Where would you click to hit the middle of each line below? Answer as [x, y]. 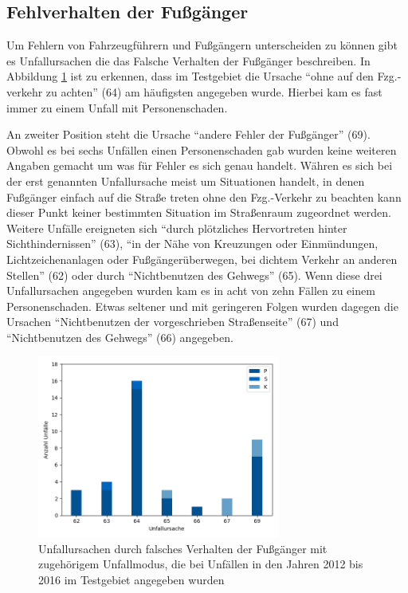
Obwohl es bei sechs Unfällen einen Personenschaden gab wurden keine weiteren [202, 149]
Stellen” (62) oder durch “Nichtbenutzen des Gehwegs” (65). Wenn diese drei [194, 275]
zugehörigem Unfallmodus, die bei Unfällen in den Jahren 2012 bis [201, 564]
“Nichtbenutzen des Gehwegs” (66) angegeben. [120, 337]
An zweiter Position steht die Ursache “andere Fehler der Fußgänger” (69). [188, 134]
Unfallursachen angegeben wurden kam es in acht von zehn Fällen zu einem [191, 291]
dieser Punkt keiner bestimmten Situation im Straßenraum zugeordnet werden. [199, 212]
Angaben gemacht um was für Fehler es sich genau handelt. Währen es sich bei [200, 165]
